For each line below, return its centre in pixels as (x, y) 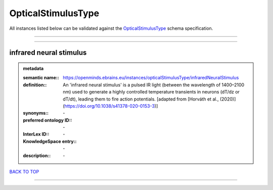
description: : (37, 155)
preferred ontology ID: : (48, 120)
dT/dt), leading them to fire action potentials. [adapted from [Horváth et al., (141, 99)
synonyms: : (36, 113)
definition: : (35, 85)
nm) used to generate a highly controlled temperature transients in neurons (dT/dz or (151, 92)
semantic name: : (41, 78)
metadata (33, 68)
